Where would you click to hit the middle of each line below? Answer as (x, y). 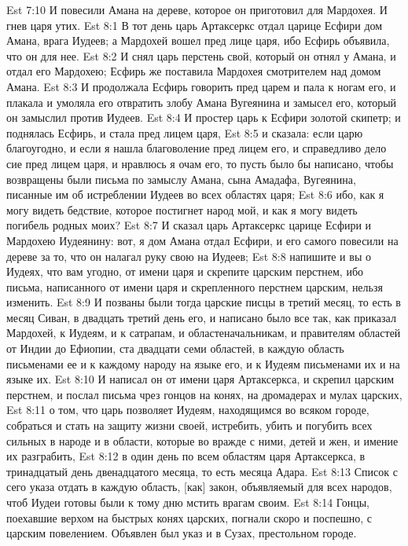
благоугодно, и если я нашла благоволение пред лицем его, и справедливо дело (197, 148)
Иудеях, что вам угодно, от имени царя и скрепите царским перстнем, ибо (185, 271)
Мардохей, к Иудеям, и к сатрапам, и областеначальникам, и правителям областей (204, 333)
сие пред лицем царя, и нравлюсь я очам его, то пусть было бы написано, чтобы (200, 163)
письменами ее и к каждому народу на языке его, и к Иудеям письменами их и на (203, 363)
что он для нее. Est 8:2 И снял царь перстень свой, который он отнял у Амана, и (201, 55)
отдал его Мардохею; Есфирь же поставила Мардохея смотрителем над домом (194, 71)
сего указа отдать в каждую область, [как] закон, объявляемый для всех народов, (199, 487)
